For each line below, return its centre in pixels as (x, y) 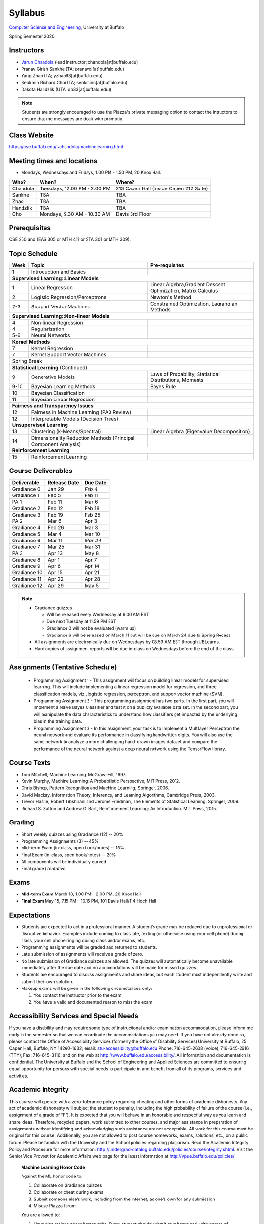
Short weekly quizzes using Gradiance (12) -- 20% (72, 834)
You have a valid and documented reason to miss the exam (93, 1002)
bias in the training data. (58, 721)
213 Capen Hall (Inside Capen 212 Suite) (162, 188)
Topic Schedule (33, 254)
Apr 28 (92, 579)
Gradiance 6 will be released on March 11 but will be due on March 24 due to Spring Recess (139, 635)
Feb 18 (92, 508)
